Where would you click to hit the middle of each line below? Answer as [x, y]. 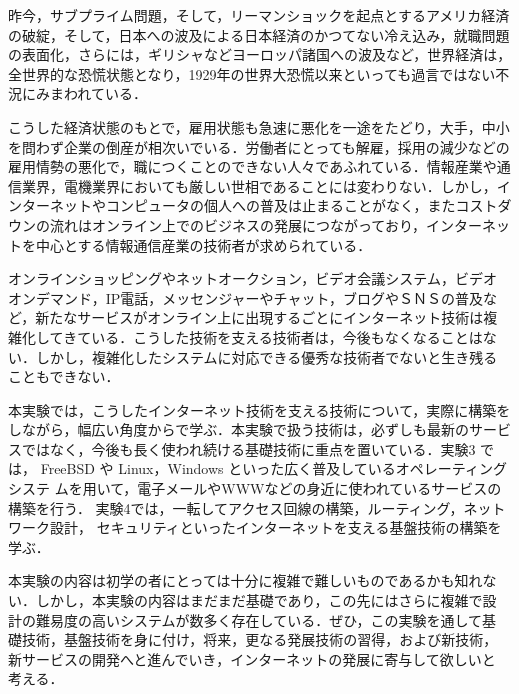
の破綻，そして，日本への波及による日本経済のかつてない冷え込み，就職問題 [259, 34]
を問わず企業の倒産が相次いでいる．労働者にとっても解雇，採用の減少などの [259, 146]
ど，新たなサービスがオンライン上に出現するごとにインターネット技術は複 [253, 317]
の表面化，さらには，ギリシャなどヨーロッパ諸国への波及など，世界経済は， [260, 54]
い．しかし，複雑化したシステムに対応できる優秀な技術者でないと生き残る [253, 356]
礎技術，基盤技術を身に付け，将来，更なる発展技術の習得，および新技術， [253, 639]
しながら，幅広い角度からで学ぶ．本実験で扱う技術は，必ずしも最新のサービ [259, 429]
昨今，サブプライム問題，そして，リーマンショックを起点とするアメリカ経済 [259, 15]
